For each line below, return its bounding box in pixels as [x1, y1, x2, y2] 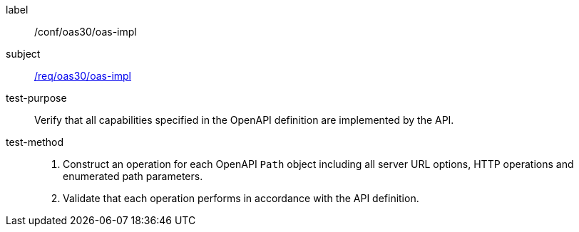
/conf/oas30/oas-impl [34, 26, 137, 38]
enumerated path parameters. [63, 170, 203, 182]
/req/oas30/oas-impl [34, 70, 132, 82]
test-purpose [6, 92, 67, 104]
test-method [6, 136, 63, 148]
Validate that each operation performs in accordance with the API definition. [63, 192, 419, 204]
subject [6, 48, 41, 60]
